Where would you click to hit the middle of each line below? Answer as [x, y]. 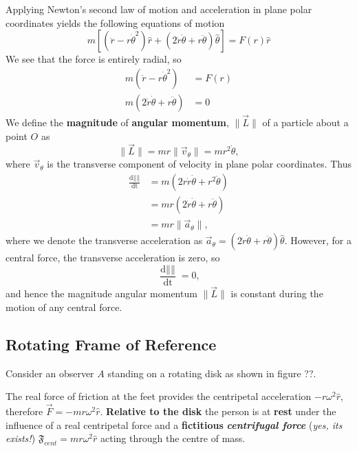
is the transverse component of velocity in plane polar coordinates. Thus [199, 164]
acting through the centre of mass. [173, 438]
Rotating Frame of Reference [111, 344]
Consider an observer [50, 373]
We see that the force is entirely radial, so [94, 59]
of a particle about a [305, 122]
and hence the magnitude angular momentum [101, 293]
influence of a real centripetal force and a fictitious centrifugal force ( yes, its [174, 424]
